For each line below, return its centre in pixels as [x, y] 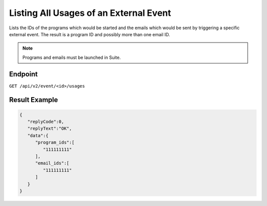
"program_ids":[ [55, 143]
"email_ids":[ [52, 163]
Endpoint [23, 74]
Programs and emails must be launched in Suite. [72, 57]
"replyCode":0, [46, 122]
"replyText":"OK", [50, 129]
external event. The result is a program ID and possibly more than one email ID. [89, 34]
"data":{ [38, 135]
